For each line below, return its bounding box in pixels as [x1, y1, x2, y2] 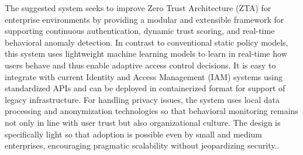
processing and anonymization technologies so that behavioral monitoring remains [5, 105, 298, 117]
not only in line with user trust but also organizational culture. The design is [5, 116, 281, 128]
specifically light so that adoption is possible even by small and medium [5, 128, 262, 140]
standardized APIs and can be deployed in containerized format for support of [5, 82, 285, 94]
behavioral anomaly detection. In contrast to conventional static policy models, [5, 36, 288, 48]
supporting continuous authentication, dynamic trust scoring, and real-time [5, 25, 275, 37]
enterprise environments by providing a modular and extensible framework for [5, 13, 284, 25]
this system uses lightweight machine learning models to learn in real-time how [5, 47, 287, 60]
